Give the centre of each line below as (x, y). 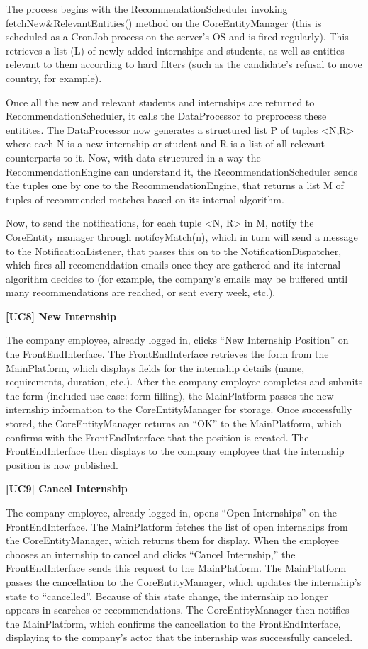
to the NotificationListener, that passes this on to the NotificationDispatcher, (174, 250)
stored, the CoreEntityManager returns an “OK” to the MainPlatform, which (174, 423)
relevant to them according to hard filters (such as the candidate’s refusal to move (184, 64)
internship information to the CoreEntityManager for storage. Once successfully (179, 409)
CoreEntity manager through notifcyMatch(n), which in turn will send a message (182, 236)
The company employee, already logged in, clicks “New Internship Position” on (177, 340)
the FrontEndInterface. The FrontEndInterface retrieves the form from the (167, 354)
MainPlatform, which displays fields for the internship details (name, (155, 367)
